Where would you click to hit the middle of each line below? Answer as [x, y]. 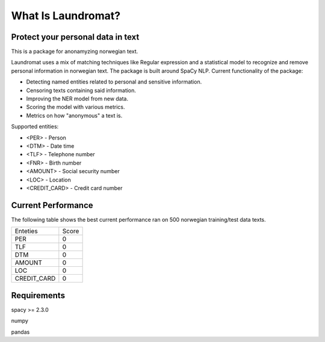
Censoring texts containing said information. [81, 90]
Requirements [38, 295]
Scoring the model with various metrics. [76, 107]
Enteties [26, 231]
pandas [20, 332]
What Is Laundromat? [66, 16]
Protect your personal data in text [75, 37]
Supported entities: [35, 127]
